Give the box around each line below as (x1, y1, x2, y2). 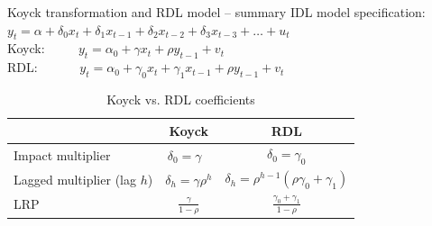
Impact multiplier (14, 145, 111, 164)
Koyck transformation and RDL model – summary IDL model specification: (7, 3, 426, 21)
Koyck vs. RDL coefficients (106, 89, 255, 108)
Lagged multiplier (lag (14, 169, 136, 188)
